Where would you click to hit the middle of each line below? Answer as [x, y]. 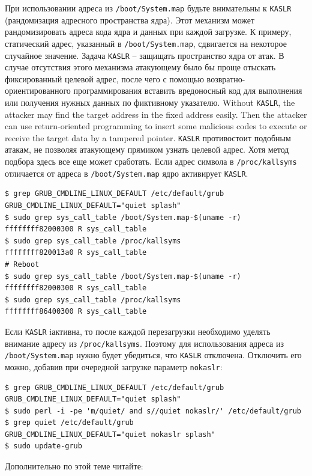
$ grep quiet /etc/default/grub [69, 423]
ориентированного [38, 90]
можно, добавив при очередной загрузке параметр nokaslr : [114, 366]
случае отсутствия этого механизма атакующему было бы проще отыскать [140, 67]
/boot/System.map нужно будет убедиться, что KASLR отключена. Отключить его [153, 355]
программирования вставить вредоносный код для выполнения [188, 90]
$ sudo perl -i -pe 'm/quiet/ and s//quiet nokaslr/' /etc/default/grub [153, 411]
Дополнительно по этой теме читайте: [74, 466]
